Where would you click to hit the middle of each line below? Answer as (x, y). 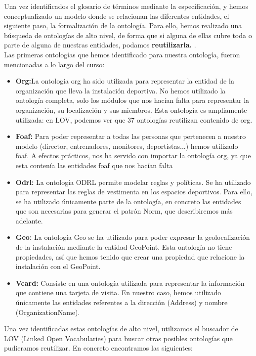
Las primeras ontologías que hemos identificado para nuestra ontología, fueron (122, 54)
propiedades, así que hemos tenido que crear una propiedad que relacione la (130, 256)
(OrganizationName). (48, 312)
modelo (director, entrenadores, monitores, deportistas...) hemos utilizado (127, 146)
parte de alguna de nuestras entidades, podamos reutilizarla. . (100, 45)
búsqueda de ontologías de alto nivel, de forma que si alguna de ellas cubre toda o (128, 35)
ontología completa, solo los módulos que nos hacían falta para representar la (132, 100)
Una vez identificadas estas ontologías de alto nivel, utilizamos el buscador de (121, 329)
